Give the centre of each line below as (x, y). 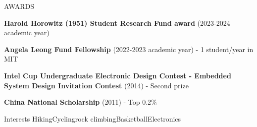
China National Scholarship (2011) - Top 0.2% (80, 102)
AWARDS (19, 6)
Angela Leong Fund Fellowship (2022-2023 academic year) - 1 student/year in (129, 49)
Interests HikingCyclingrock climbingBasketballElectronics (93, 118)
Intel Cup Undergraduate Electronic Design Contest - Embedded (118, 75)
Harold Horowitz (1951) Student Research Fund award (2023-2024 (117, 23)
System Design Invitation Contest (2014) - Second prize (96, 85)
